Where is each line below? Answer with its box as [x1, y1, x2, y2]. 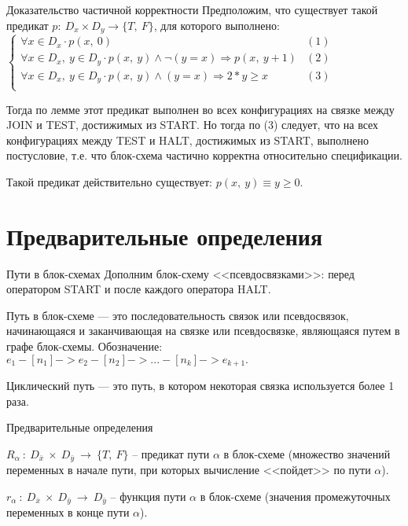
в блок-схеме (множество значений [223, 445, 391, 462]
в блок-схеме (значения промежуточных [200, 487, 391, 504]
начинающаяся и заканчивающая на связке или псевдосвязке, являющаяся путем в [6, 322, 400, 339]
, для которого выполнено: [153, 17, 280, 33]
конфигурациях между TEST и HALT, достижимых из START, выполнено [6, 131, 369, 148]
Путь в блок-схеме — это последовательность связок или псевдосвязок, [6, 307, 349, 323]
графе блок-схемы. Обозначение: [6, 338, 163, 355]
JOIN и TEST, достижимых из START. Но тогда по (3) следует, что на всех [6, 116, 379, 133]
